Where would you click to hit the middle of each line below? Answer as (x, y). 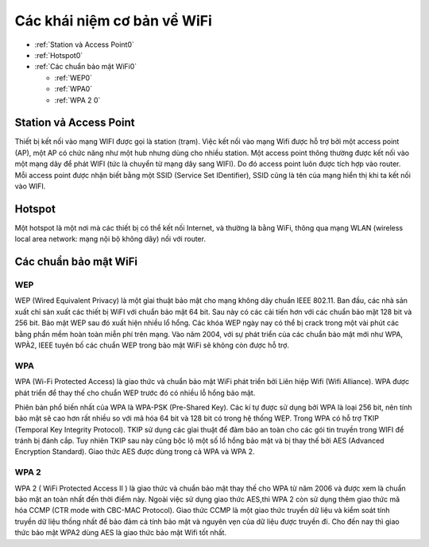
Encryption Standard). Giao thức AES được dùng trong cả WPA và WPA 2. (135, 452)
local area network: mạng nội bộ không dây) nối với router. (110, 239)
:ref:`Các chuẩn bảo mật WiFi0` (86, 67)
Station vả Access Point (75, 123)
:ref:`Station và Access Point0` (85, 45)
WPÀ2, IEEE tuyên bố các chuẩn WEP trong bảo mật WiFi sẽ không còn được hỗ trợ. (152, 345)
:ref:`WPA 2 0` (77, 100)
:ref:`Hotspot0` (59, 55)
